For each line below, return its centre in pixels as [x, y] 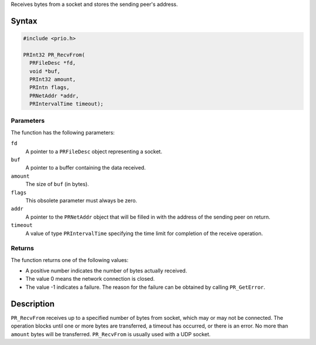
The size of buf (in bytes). [57, 184]
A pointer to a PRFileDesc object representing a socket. [94, 151]
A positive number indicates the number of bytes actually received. [106, 271]
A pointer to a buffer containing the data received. [86, 168]
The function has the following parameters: [63, 132]
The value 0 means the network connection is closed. [90, 279]
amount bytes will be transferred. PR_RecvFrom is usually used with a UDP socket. [111, 334]
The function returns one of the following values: [70, 260]
